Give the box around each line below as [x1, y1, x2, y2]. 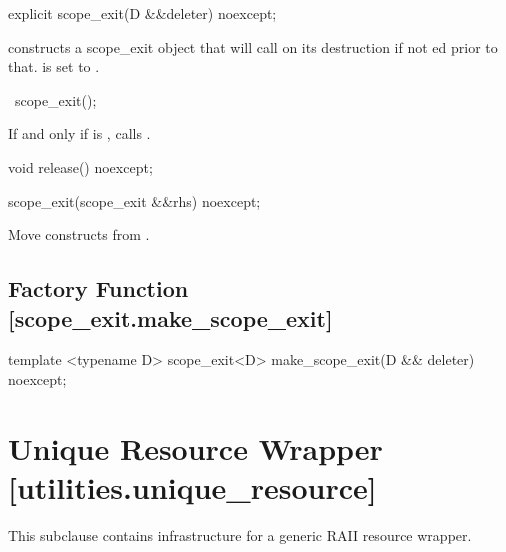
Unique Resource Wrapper [8, 427, 383, 468]
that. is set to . [8, 56, 100, 77]
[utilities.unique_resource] [8, 466, 377, 507]
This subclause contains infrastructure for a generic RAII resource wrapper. [8, 524, 472, 545]
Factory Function [8, 273, 189, 304]
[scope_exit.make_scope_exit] [8, 302, 333, 333]
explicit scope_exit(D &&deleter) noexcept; [8, 3, 277, 23]
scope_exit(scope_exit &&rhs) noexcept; [8, 190, 261, 211]
